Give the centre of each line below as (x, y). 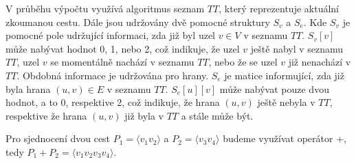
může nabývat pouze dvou (274, 88)
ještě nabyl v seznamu (297, 48)
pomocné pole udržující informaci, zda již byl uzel (110, 35)
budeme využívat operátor (278, 138)
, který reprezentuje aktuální (279, 8)
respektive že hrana (46, 115)
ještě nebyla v (286, 102)
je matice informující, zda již (284, 75)
